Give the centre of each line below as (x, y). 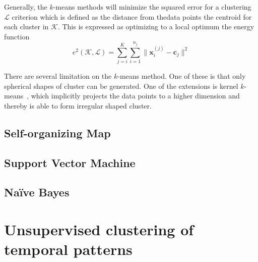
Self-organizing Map (57, 133)
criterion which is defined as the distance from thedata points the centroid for (132, 16)
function (17, 36)
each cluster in (26, 27)
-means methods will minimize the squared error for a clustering (152, 7)
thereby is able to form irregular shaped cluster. (78, 105)
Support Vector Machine (70, 162)
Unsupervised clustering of (99, 229)
